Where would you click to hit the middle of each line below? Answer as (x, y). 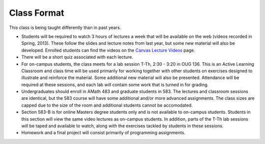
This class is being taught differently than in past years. (65, 28)
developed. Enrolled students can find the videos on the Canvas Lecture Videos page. (108, 50)
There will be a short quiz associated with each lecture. (77, 57)
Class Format (37, 13)
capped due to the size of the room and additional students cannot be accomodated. (107, 105)
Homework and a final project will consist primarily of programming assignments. (104, 133)
